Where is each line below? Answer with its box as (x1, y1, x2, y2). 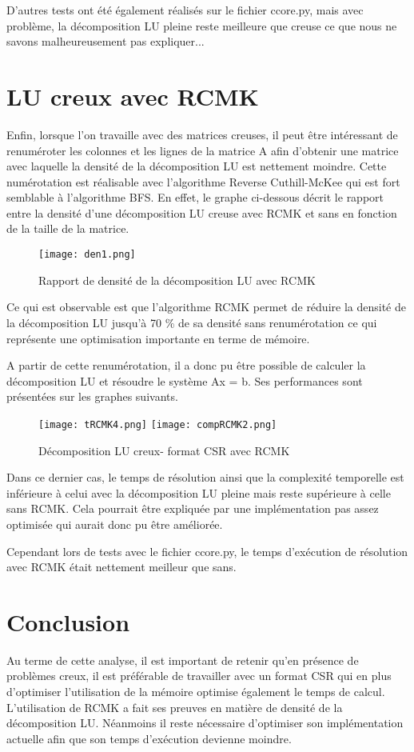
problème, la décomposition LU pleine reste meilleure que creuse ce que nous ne (6, 17, 397, 34)
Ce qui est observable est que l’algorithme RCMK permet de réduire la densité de (6, 298, 406, 315)
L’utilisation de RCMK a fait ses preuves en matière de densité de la (6, 698, 343, 715)
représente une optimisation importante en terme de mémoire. (6, 330, 310, 346)
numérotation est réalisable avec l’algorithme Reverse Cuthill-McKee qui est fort (6, 173, 400, 190)
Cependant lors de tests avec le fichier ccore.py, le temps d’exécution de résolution (6, 542, 408, 559)
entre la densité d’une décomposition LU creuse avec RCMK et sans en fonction (6, 204, 397, 221)
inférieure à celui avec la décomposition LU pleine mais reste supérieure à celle (6, 484, 391, 501)
